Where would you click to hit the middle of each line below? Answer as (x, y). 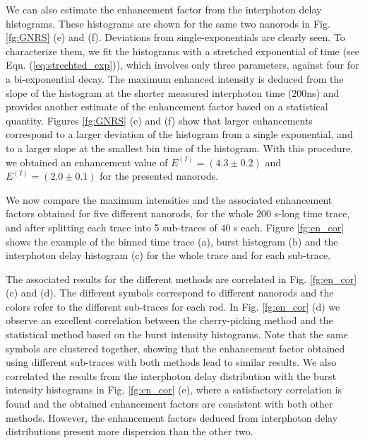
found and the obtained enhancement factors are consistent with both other (169, 404)
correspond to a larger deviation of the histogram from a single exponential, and (179, 134)
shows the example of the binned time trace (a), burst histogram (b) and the (172, 241)
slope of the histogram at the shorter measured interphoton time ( (149, 92)
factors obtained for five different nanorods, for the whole (130, 213)
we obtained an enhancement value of (87, 162)
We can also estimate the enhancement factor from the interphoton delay (164, 9)
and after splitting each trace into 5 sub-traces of (112, 227)
